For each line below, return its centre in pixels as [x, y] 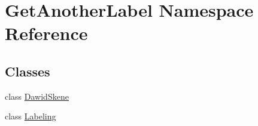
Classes [28, 71]
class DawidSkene [37, 96]
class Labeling [31, 116]
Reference [46, 33]
